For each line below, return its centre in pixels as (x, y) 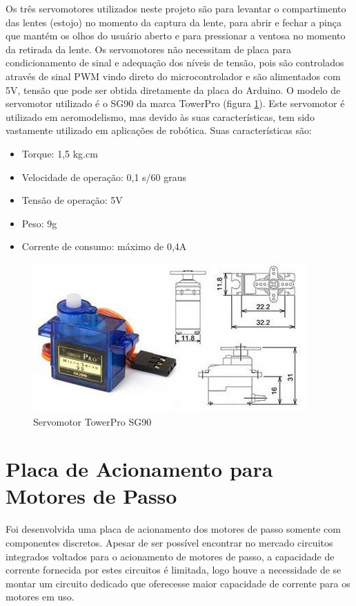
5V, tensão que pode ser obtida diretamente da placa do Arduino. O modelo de (173, 89)
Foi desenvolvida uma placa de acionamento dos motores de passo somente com (173, 529)
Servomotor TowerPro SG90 (92, 421)
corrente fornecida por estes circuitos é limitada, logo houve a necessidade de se (174, 570)
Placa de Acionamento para (139, 469)
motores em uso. (40, 597)
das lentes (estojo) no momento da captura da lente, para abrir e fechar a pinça (174, 22)
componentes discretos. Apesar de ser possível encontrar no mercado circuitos (169, 542)
